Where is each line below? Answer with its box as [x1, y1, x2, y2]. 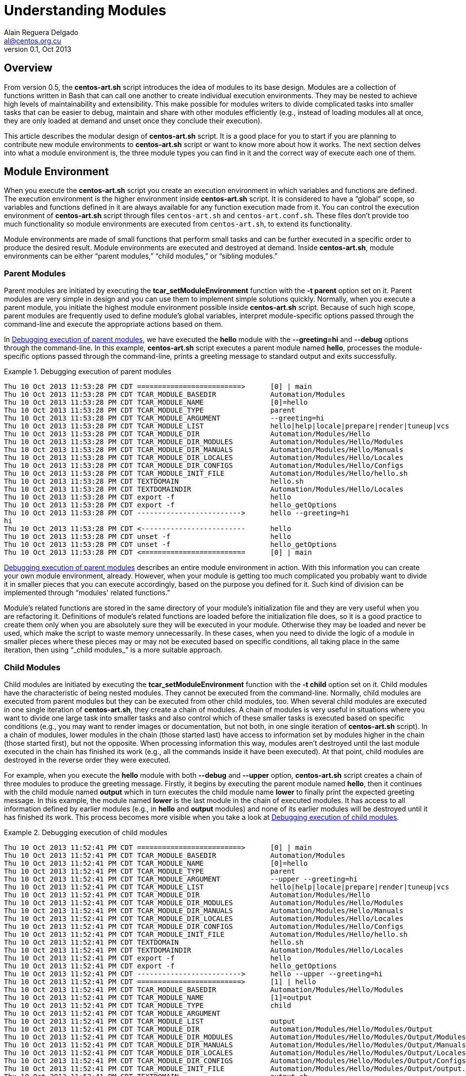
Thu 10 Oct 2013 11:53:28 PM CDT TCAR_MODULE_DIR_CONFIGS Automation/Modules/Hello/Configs [4, 461, 404, 470]
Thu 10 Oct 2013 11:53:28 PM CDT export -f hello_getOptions [4, 501, 337, 509]
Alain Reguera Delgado [4, 28, 78, 37]
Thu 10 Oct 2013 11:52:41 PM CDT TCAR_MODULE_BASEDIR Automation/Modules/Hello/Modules [4, 985, 404, 994]
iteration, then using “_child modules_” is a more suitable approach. [4, 646, 223, 654]
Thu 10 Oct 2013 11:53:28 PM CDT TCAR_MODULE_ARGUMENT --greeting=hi [4, 414, 325, 423]
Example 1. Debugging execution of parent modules [4, 367, 172, 376]
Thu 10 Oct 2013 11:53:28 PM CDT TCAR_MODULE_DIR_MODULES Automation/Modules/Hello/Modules [4, 438, 404, 446]
